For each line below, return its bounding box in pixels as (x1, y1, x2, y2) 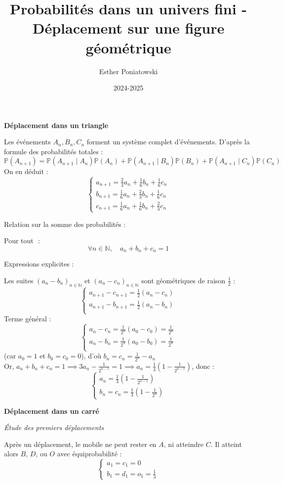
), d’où (81, 351, 101, 361)
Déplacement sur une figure (32, 18, 225, 38)
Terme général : (4, 313, 51, 324)
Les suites (4, 275, 34, 285)
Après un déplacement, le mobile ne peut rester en (4, 439, 157, 449)
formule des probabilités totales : (4, 146, 103, 156)
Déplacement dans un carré (4, 405, 99, 416)
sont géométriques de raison (141, 275, 226, 285)
